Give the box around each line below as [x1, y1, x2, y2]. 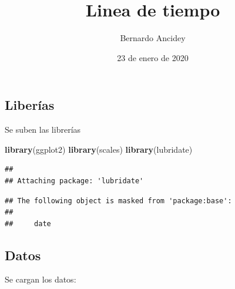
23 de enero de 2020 [117, 51, 189, 63]
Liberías [5, 96, 55, 114]
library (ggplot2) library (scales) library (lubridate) [5, 143, 193, 155]
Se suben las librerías [5, 123, 81, 136]
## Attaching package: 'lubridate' [5, 176, 144, 185]
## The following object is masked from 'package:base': [5, 196, 232, 205]
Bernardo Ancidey [120, 32, 186, 44]
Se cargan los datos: [5, 273, 76, 285]
